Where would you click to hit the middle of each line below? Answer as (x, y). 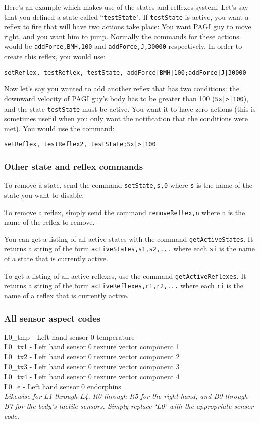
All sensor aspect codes (53, 318)
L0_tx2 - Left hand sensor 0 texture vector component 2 (92, 357)
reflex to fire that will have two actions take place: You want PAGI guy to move (128, 27)
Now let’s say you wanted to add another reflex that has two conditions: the (122, 89)
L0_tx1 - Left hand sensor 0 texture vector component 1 (92, 347)
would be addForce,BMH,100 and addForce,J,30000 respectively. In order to (123, 46)
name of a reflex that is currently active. (66, 296)
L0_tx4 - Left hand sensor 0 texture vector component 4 (92, 376)
